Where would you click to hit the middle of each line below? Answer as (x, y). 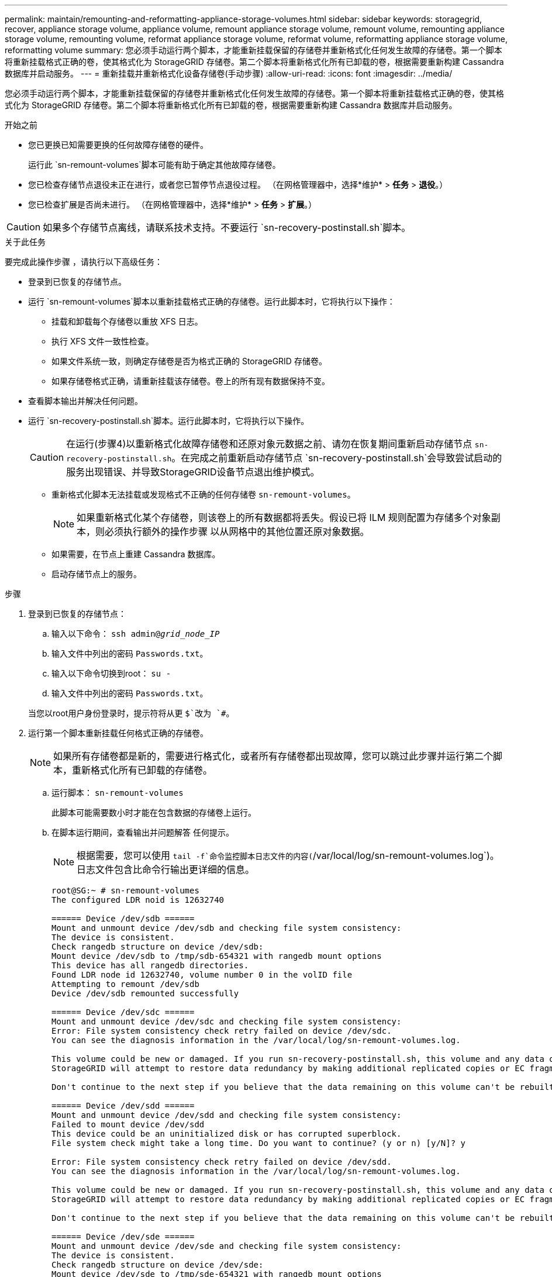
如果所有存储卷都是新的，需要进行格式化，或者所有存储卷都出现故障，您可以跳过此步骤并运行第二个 (273, 756)
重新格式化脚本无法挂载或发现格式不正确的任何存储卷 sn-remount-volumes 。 (203, 494)
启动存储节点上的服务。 (96, 574)
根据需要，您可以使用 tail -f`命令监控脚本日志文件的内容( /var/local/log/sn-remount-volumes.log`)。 (288, 855)
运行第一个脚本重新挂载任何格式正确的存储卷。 (118, 733)
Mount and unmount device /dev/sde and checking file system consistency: (227, 1246)
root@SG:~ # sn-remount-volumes (125, 891)
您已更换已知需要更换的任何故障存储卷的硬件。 (118, 145)
